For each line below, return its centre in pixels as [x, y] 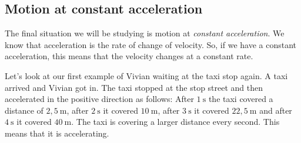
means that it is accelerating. [57, 133]
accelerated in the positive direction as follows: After [99, 99]
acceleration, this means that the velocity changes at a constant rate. [129, 56]
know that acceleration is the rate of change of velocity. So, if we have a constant [151, 44]
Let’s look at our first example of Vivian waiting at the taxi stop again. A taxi [146, 75]
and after [276, 110]
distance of [24, 110]
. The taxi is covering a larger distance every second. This [175, 122]
